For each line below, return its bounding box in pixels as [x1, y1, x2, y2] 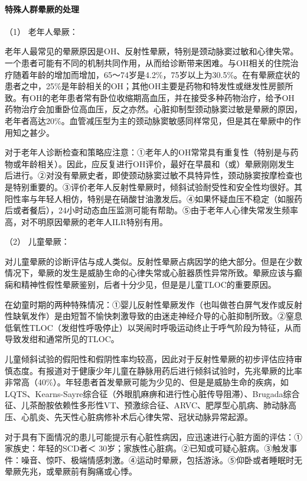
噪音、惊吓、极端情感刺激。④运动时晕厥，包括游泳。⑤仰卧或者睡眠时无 [21, 453, 302, 466]
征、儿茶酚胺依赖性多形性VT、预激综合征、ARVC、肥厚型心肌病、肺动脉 [5, 399, 289, 411]
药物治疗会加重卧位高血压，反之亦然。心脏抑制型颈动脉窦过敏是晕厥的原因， [5, 103, 302, 115]
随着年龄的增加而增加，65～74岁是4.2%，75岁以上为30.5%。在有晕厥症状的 [12, 68, 301, 80]
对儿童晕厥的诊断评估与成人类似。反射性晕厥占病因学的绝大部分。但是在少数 [5, 255, 302, 267]
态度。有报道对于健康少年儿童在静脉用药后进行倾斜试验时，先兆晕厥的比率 [12, 364, 302, 376]
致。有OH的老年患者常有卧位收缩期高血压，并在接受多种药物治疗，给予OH [5, 91, 295, 103]
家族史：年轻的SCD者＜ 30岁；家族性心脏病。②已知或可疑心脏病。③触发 [5, 442, 289, 454]
